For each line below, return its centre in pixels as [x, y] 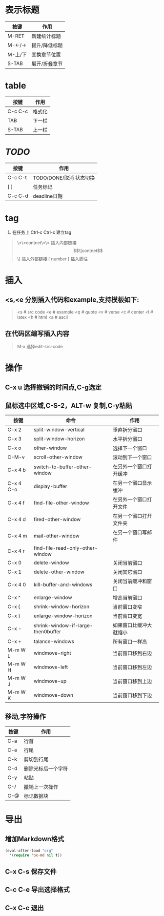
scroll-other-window [58, 457]
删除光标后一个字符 [46, 769]
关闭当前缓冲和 [130, 581]
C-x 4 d [17, 519]
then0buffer [47, 631]
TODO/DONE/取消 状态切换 [64, 178]
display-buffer [50, 486]
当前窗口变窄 [127, 607]
